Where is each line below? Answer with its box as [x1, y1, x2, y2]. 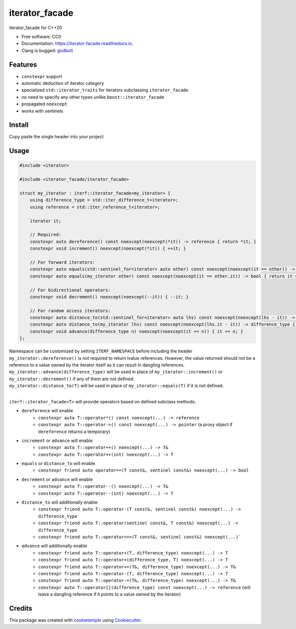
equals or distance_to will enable [21, 461, 96, 467]
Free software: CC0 [21, 34, 62, 39]
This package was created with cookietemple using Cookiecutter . [9, 617, 143, 623]
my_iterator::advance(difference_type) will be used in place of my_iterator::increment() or [9, 369, 223, 375]
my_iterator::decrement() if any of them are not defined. [9, 376, 135, 382]
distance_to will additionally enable [21, 499, 98, 506]
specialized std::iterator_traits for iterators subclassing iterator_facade [21, 87, 188, 93]
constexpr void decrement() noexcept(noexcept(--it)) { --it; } [30, 294, 189, 300]
